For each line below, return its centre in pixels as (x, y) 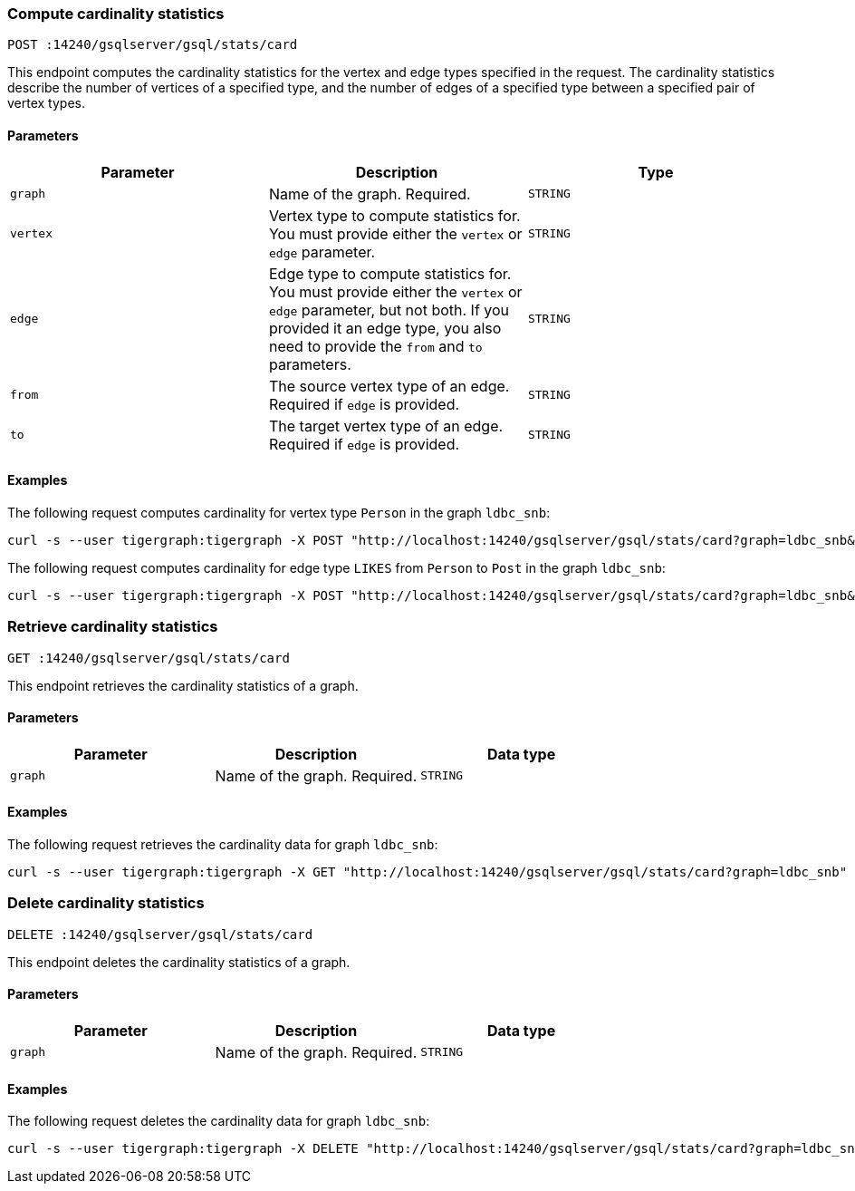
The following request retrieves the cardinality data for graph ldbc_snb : (223, 844)
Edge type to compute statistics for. (390, 273)
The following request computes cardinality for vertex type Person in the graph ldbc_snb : (279, 512)
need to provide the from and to (375, 346)
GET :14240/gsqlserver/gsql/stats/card (149, 658)
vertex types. (46, 103)
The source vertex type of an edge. (389, 386)
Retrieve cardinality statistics (113, 627)
